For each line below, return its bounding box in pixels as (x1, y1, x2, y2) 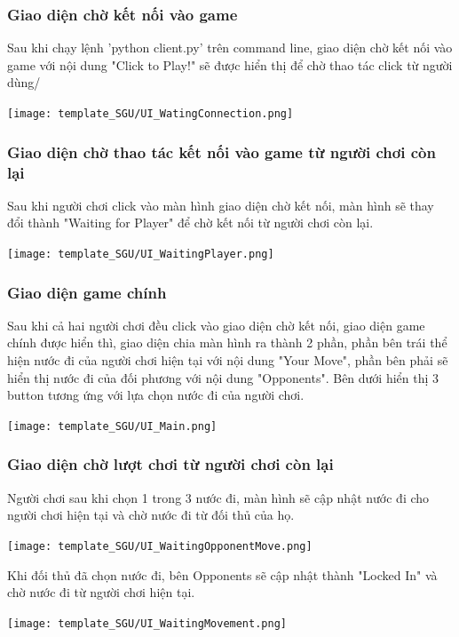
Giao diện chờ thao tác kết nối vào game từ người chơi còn (7, 140, 436, 163)
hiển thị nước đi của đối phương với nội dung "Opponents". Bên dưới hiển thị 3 (7, 368, 439, 386)
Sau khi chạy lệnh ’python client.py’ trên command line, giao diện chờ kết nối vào (7, 38, 453, 57)
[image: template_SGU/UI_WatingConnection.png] (7, 107, 294, 120)
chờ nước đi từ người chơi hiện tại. (7, 583, 195, 601)
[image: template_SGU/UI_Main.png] (7, 419, 218, 433)
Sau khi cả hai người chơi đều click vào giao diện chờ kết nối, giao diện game (7, 315, 425, 334)
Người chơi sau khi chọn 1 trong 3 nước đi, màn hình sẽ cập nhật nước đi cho (7, 488, 430, 506)
